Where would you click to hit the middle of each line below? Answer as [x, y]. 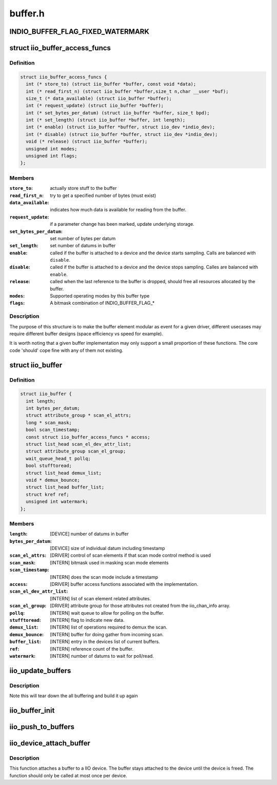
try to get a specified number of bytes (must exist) [103, 195]
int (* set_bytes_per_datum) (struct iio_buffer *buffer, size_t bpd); [118, 113]
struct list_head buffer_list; [65, 487]
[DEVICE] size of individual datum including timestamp [107, 548]
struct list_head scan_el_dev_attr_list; [79, 444]
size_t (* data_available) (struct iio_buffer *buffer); [99, 98]
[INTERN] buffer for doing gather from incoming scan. [107, 634]
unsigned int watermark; [57, 502]
